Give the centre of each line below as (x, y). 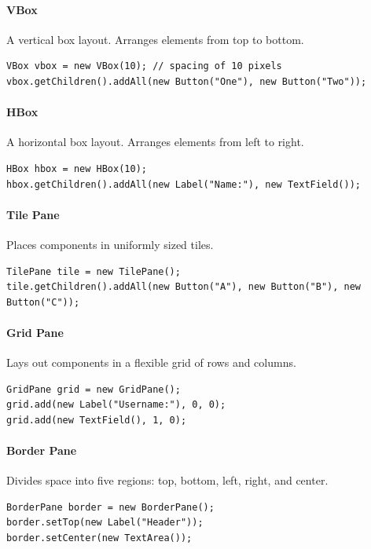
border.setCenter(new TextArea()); (99, 538)
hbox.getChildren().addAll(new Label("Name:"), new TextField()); (184, 184)
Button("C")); (43, 302)
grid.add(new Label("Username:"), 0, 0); (116, 405)
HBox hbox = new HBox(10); (77, 168)
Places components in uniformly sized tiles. (110, 244)
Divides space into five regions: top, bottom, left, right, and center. (167, 480)
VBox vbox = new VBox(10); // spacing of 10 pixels (144, 66)
